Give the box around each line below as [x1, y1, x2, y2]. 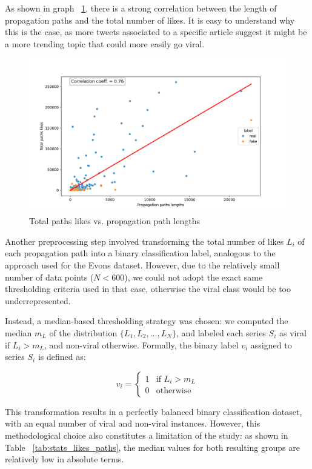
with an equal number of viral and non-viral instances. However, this [5, 417, 261, 430]
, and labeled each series [176, 326, 266, 339]
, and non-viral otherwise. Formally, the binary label [44, 338, 239, 351]
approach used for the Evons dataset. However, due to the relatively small [5, 258, 280, 271]
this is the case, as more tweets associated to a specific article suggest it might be [5, 25, 307, 38]
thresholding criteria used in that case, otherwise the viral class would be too [5, 282, 291, 295]
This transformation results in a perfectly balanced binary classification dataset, [5, 405, 302, 417]
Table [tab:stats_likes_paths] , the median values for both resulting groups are [5, 441, 300, 453]
